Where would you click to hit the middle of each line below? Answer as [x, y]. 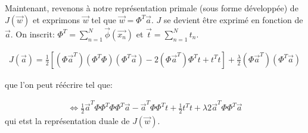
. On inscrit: [32, 34]
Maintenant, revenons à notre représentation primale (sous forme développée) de [152, 8]
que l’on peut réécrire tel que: [59, 84]
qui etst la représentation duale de [67, 121]
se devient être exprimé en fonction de [233, 19]
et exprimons [56, 19]
